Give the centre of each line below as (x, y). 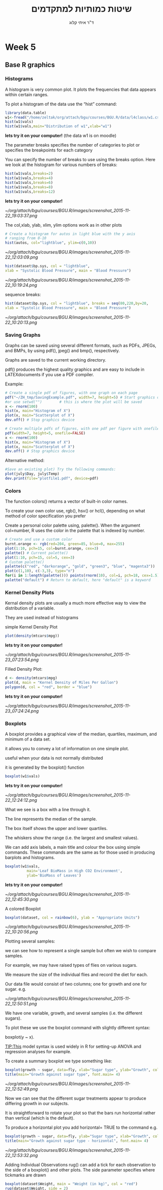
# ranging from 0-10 (26, 238)
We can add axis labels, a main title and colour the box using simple (73, 847)
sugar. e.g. (16, 989)
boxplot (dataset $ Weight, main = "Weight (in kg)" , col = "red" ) (71, 1184)
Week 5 (21, 47)
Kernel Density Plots (30, 592)
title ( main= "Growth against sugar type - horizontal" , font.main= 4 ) (77, 1141)
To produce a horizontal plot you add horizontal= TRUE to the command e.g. (81, 1127)
